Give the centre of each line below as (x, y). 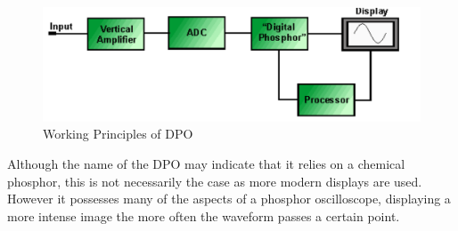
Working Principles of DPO (118, 134)
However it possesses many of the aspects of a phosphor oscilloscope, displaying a (229, 199)
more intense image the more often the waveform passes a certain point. (204, 215)
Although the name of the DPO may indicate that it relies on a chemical (206, 163)
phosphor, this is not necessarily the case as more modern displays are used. (215, 181)
